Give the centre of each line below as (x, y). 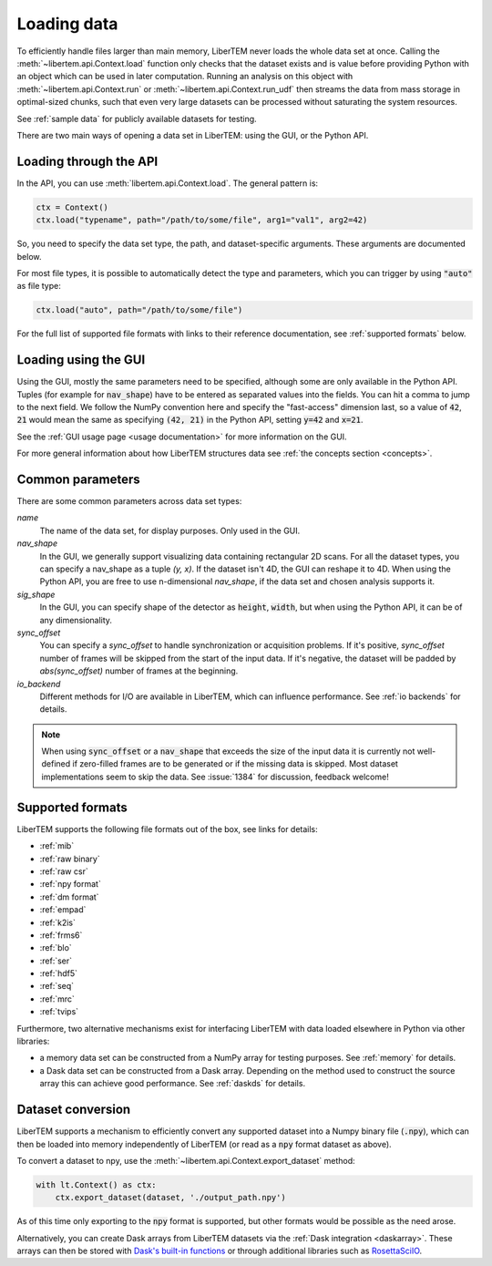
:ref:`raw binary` (70, 859)
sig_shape (36, 594)
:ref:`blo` (56, 948)
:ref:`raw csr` (64, 871)
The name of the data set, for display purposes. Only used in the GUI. (170, 530)
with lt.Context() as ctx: (96, 1184)
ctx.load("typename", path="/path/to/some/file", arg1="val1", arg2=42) (202, 220)
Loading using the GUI (81, 360)
